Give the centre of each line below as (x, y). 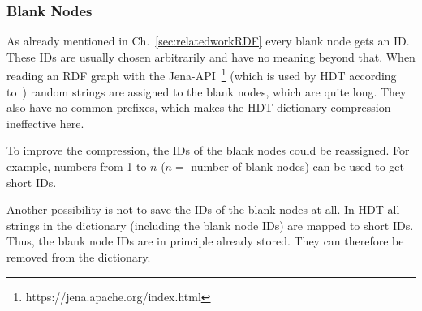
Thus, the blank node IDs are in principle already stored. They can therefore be (205, 241)
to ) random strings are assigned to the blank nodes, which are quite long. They (207, 91)
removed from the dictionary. (79, 257)
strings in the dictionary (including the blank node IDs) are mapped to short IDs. (210, 225)
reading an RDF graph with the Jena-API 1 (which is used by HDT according (202, 75)
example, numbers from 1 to (77, 166)
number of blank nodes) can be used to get (298, 166)
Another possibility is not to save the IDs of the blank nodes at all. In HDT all (203, 209)
